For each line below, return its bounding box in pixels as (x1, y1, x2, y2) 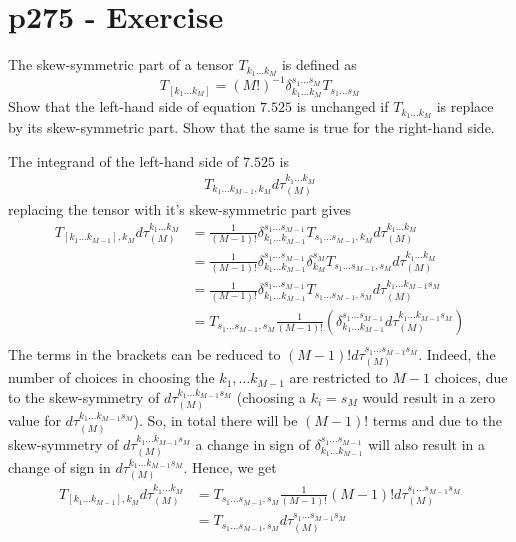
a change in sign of (195, 433, 310, 454)
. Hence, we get (183, 456, 277, 477)
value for (8, 410, 61, 431)
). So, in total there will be (133, 410, 298, 431)
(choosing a (236, 386, 307, 407)
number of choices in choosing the (8, 367, 215, 388)
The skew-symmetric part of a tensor (8, 54, 234, 75)
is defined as (281, 54, 357, 75)
